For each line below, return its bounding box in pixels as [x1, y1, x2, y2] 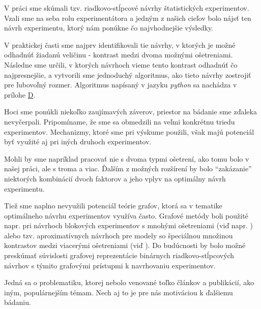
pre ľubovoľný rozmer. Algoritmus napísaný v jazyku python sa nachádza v [4, 79, 237, 90]
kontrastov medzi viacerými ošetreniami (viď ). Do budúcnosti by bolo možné [4, 240, 246, 251]
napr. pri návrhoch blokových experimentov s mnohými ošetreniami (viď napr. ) [4, 220, 253, 231]
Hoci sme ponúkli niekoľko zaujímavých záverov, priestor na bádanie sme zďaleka [4, 106, 257, 117]
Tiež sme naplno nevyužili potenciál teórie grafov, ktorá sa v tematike [4, 200, 222, 211]
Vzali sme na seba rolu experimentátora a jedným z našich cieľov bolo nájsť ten [4, 12, 251, 23]
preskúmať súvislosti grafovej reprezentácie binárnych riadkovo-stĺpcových [4, 250, 235, 261]
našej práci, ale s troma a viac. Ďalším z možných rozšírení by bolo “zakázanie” [4, 163, 252, 174]
